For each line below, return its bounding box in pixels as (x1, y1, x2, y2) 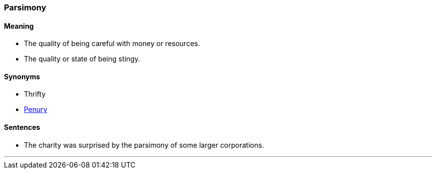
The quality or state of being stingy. (24, 55, 140, 63)
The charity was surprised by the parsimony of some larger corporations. (24, 140, 264, 149)
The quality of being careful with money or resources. (24, 39, 200, 48)
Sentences (4, 123, 40, 132)
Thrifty (24, 90, 46, 99)
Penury (24, 105, 47, 114)
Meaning (4, 21, 34, 30)
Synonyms (4, 72, 40, 81)
